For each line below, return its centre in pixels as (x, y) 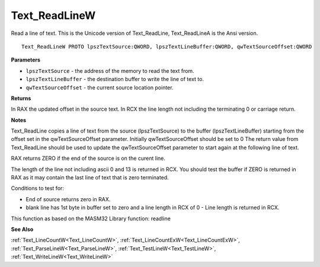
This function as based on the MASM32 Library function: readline (91, 218)
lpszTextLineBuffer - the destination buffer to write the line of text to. (115, 79)
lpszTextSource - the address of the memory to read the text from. (110, 70)
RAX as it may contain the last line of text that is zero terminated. (90, 178)
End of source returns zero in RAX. (68, 199)
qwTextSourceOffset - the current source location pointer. (100, 87)
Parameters (26, 60)
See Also (22, 229)
